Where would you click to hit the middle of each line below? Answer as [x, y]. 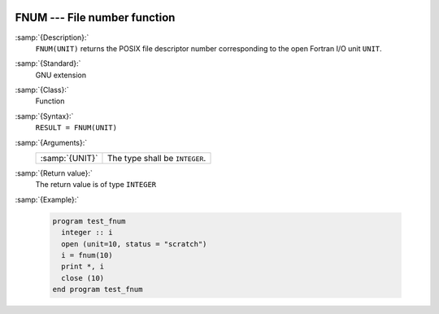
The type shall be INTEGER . [156, 159]
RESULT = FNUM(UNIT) [76, 128]
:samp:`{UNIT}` [69, 159]
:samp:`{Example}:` [47, 199]
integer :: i [87, 233]
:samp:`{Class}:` [42, 90]
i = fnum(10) [87, 255]
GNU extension [61, 75]
